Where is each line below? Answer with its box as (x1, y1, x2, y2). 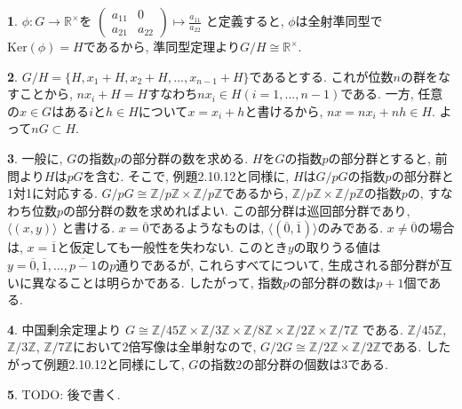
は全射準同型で (295, 12, 383, 29)
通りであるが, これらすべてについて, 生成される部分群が (115, 255, 440, 273)
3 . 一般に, (7, 148, 63, 167)
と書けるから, (244, 101, 323, 120)
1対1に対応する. (7, 184, 98, 202)
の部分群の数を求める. (120, 148, 249, 167)
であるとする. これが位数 (249, 67, 394, 85)
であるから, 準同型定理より (83, 37, 240, 55)
